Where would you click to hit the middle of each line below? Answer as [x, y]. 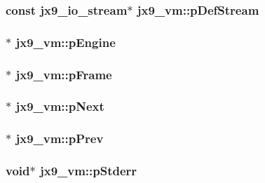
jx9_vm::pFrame [64, 74]
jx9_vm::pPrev [60, 138]
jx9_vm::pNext [60, 106]
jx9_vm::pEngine [66, 42]
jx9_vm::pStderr [88, 171]
